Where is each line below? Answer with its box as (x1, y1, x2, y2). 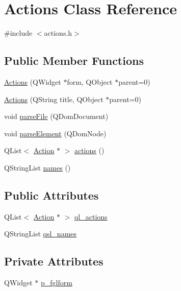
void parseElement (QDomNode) (4, 128, 107, 138)
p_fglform (40, 277, 72, 288)
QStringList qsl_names (4, 228, 77, 239)
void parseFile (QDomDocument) (4, 111, 109, 122)
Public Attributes (4, 187, 99, 203)
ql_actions (74, 211, 108, 222)
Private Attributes (4, 253, 104, 269)
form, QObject (67, 76, 113, 87)
